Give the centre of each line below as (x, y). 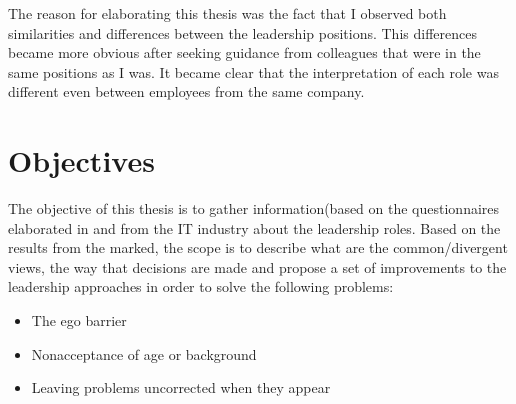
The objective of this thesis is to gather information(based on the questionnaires (254, 208)
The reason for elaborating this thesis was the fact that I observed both (227, 13)
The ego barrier (79, 320)
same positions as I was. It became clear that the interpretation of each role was (253, 71)
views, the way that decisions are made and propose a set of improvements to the (257, 266)
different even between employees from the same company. (186, 91)
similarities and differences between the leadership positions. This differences (242, 32)
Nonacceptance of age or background (144, 353)
